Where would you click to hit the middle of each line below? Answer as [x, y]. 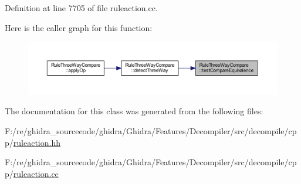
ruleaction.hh [37, 142]
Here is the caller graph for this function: [79, 27]
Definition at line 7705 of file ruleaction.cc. [81, 8]
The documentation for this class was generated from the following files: [134, 111]
